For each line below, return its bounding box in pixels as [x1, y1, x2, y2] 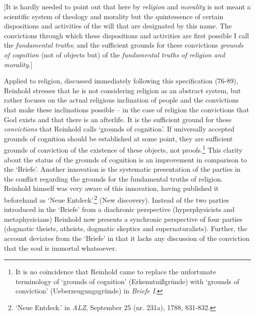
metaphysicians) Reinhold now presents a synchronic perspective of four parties [4, 213, 243, 224]
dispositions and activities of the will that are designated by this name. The [4, 21, 232, 31]
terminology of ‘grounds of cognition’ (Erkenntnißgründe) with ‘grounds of [15, 276, 239, 286]
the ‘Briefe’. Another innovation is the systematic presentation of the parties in [4, 164, 241, 174]
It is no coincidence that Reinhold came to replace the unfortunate [15, 266, 216, 277]
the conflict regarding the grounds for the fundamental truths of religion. [4, 173, 223, 184]
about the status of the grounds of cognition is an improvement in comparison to [4, 154, 247, 164]
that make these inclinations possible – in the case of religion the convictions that [4, 104, 249, 114]
